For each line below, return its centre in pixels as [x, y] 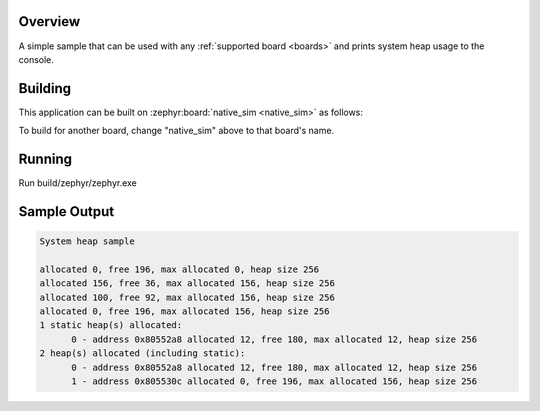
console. [36, 59]
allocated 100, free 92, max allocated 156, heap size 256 [187, 297]
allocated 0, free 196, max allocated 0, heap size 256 [179, 269]
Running [45, 159]
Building [45, 88]
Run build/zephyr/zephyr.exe [77, 183]
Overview [49, 21]
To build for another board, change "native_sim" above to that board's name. [176, 131]
